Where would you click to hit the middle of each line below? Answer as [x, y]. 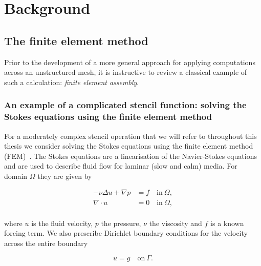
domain [16, 176]
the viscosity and [176, 223]
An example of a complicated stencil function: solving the [125, 105]
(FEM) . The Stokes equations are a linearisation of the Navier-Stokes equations [131, 156]
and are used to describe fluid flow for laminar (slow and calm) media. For [121, 166]
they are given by [65, 176]
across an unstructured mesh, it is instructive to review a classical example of [126, 72]
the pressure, [121, 223]
